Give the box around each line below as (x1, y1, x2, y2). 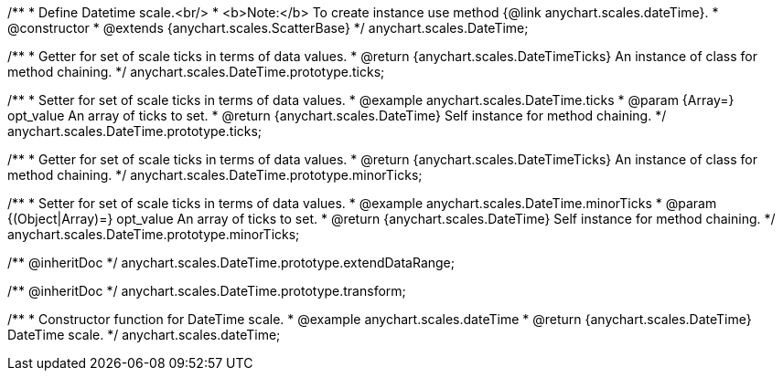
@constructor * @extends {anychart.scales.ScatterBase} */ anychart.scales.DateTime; (7, 20, 529, 36)
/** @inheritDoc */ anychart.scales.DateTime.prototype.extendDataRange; (7, 255, 455, 270)
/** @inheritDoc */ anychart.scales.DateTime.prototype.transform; (7, 283, 406, 299)
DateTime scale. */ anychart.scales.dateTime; (7, 327, 281, 342)
